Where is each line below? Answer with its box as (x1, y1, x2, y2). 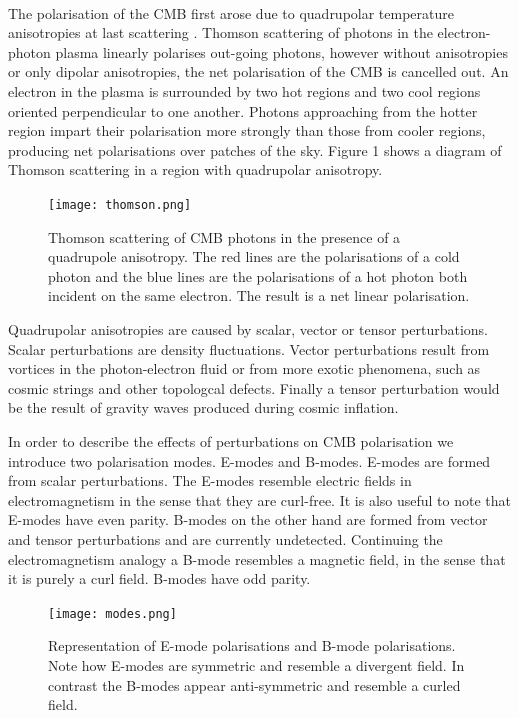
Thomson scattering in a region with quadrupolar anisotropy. (8, 159, 383, 180)
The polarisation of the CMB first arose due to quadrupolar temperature (8, 2, 455, 23)
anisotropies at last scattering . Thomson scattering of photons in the (8, 22, 433, 43)
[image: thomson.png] (48, 197, 192, 212)
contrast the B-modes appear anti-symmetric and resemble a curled (48, 674, 461, 695)
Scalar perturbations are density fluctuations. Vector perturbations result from (8, 338, 490, 359)
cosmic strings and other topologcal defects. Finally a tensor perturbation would (8, 377, 500, 398)
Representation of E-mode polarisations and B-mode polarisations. (48, 635, 456, 656)
